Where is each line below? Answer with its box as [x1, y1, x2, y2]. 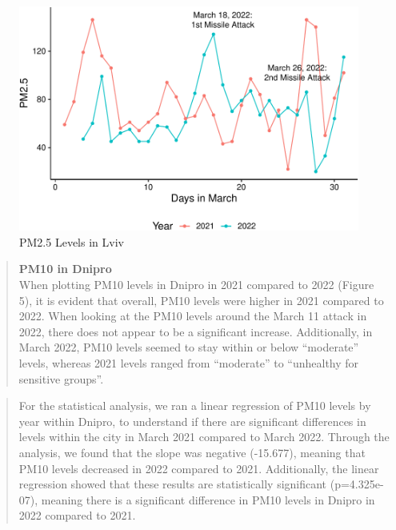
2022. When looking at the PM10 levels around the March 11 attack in [18, 307, 367, 324]
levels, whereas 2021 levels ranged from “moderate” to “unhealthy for [18, 355, 359, 371]
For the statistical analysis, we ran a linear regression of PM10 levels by [18, 397, 371, 414]
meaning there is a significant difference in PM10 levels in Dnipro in [41, 491, 375, 508]
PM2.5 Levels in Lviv [19, 233, 124, 250]
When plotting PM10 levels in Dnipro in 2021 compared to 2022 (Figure [18, 276, 374, 293]
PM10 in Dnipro [18, 260, 112, 277]
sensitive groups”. [18, 370, 104, 387]
